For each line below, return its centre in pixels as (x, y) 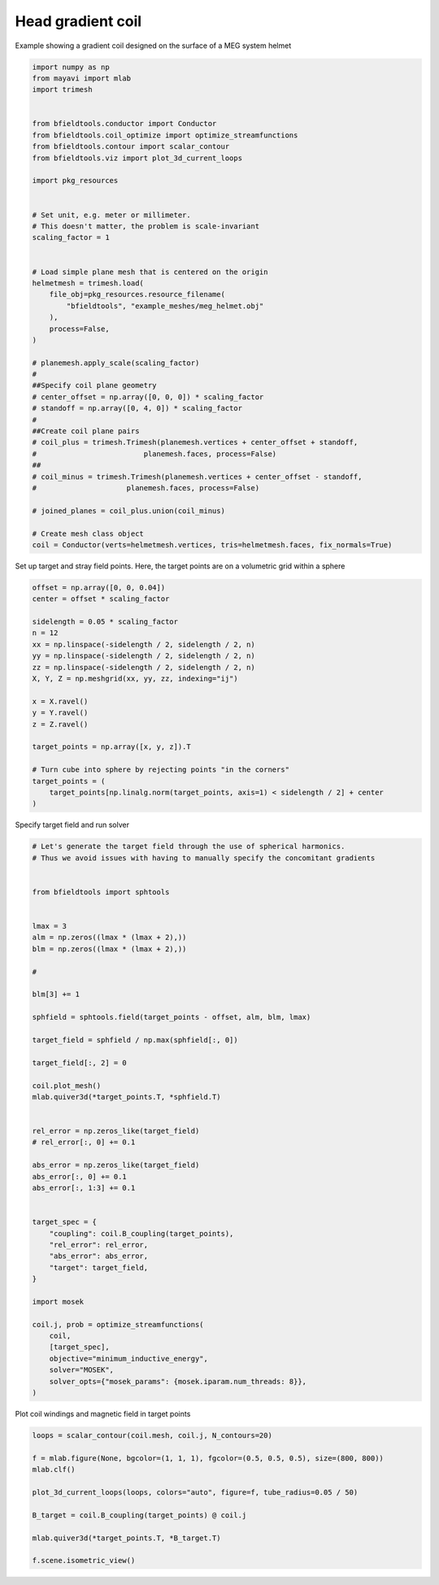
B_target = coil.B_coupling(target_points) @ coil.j (139, 1515)
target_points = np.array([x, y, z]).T (111, 747)
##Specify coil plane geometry (95, 385)
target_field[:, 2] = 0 (80, 1062)
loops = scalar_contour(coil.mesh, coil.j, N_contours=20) (152, 1436)
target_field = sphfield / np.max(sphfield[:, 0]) (135, 1040)
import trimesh (62, 90)
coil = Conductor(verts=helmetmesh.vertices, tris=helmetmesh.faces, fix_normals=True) (212, 544)
